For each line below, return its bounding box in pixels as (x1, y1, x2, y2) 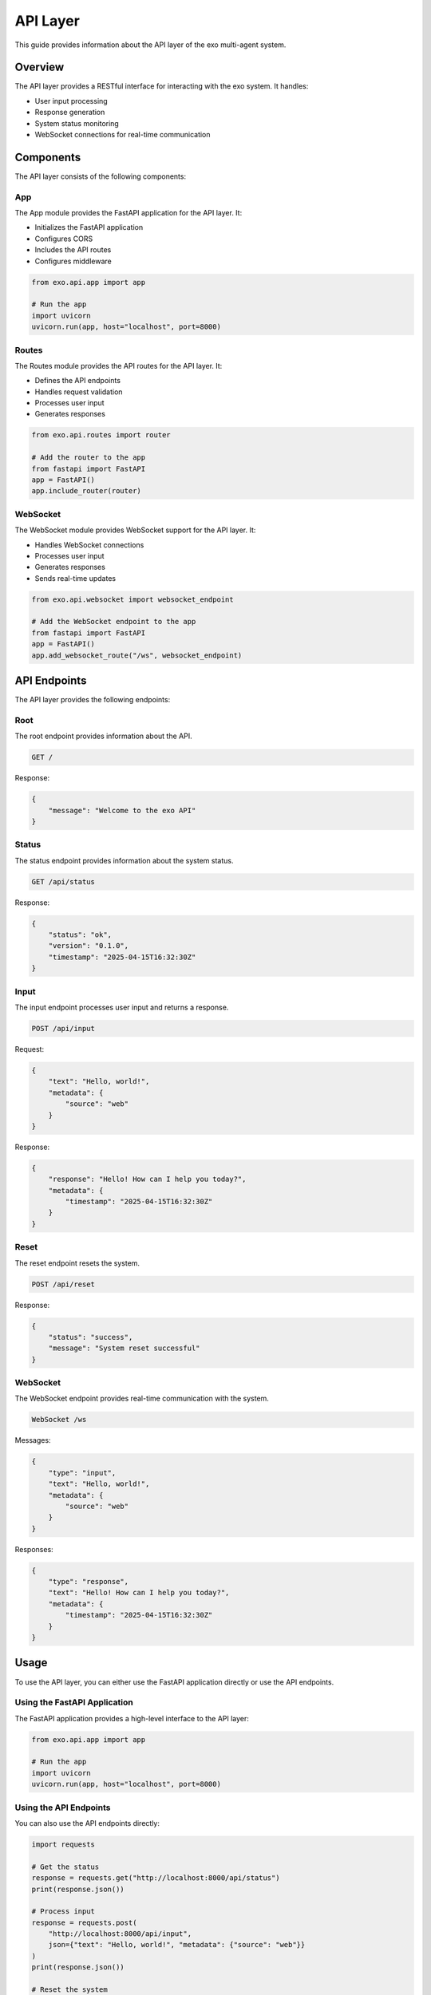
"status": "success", (48, 1333, 133, 1341)
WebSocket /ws (31, 1415, 87, 1424)
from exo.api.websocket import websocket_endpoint (31, 595, 235, 604)
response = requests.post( (31, 1918, 137, 1927)
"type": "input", (48, 1468, 117, 1477)
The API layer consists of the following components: (14, 172, 187, 181)
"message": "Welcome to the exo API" (48, 806, 196, 815)
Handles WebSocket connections (34, 539, 144, 550)
